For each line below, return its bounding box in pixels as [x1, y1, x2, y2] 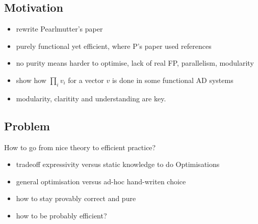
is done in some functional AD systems [112, 74, 234, 85]
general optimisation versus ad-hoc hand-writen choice [16, 176, 186, 186]
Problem [4, 118, 50, 133]
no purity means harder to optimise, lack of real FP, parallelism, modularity [16, 58, 254, 68]
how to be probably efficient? [16, 210, 107, 220]
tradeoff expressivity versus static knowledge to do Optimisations [16, 159, 220, 170]
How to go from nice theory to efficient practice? [4, 142, 156, 152]
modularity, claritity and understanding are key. [16, 93, 166, 103]
